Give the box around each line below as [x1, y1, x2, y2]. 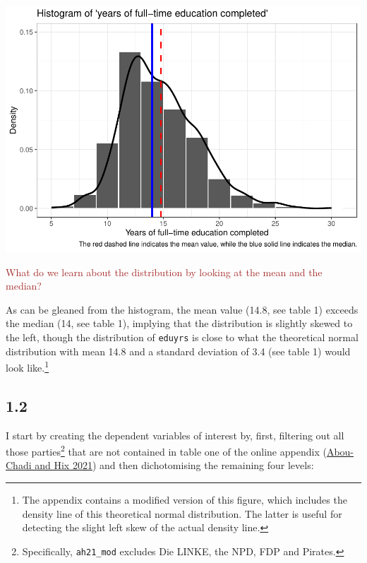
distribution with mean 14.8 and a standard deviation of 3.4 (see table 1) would [6, 343, 351, 358]
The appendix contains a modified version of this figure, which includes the [22, 492, 347, 507]
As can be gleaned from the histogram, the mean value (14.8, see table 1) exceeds [6, 302, 359, 316]
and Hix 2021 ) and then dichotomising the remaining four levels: [35, 458, 314, 473]
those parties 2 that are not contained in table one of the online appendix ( [6, 442, 327, 458]
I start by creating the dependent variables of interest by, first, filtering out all [6, 427, 344, 442]
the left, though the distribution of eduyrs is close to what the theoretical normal [6, 329, 359, 344]
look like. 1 [6, 358, 49, 374]
